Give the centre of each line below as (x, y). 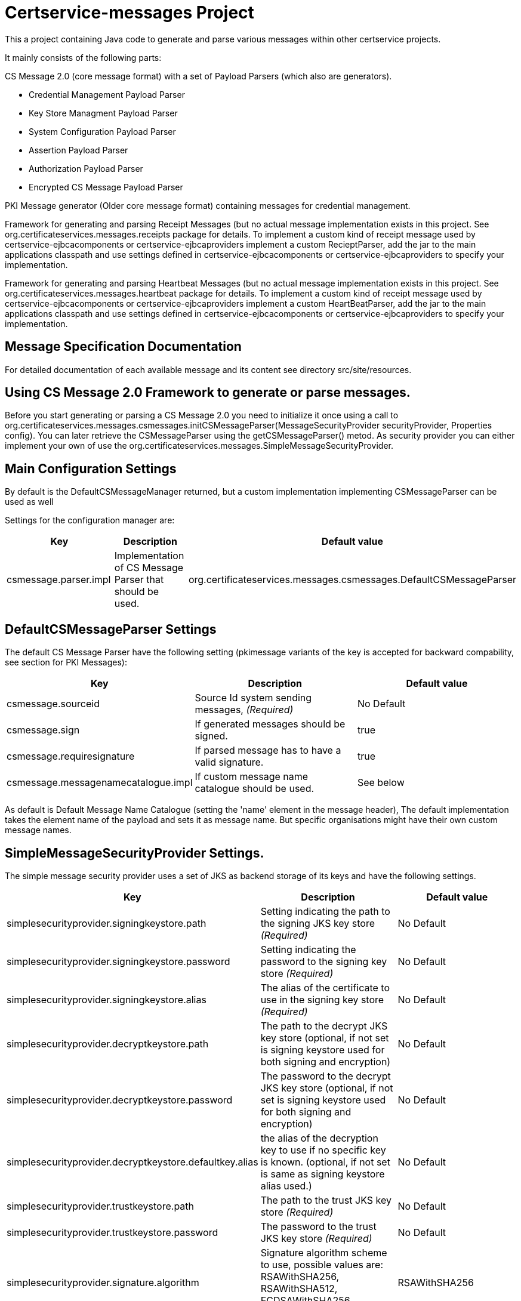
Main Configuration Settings (91, 468)
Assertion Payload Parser (78, 150)
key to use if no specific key (323, 1150)
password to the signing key (324, 961)
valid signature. (229, 762)
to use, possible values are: (322, 1264)
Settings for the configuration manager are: (90, 520)
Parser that (139, 580)
